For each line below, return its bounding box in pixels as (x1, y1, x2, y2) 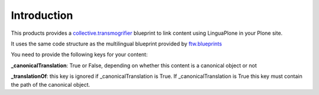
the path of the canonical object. (11, 81, 90, 88)
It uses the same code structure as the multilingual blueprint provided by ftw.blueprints (11, 40, 222, 47)
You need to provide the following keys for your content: (11, 51, 148, 58)
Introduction (11, 9, 73, 22)
